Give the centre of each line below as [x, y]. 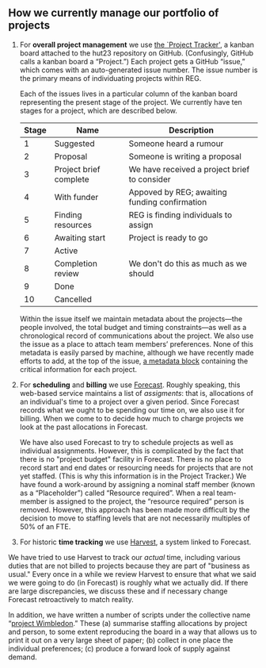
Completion [76, 263]
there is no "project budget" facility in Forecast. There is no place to [130, 459]
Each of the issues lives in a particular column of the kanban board [128, 94]
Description [191, 130]
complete [72, 179]
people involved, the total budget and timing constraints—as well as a [133, 327]
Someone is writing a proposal [185, 156]
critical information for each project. [78, 369]
